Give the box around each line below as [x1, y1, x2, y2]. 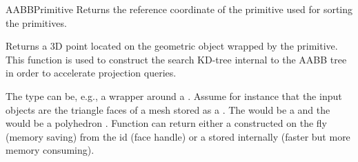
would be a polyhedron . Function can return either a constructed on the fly [6, 116, 328, 130]
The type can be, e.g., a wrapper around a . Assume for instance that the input [6, 88, 342, 103]
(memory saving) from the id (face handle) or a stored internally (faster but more [6, 129, 350, 143]
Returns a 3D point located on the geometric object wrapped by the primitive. [6, 39, 338, 53]
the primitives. [6, 15, 67, 30]
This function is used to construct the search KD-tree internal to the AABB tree [6, 52, 347, 66]
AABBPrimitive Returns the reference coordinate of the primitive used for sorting [6, 2, 353, 16]
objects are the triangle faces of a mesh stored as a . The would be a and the [6, 102, 330, 117]
